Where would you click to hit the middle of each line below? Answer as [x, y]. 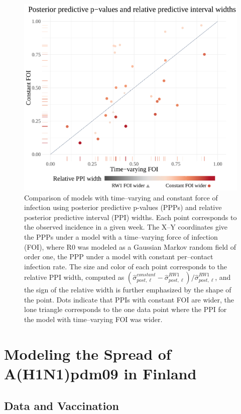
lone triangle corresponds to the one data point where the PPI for [126, 309]
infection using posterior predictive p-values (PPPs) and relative [123, 207]
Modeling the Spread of [88, 353]
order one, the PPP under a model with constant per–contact [119, 256]
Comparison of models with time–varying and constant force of [121, 197]
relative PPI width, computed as [74, 277]
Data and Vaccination [62, 405]
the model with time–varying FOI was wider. [93, 319]
